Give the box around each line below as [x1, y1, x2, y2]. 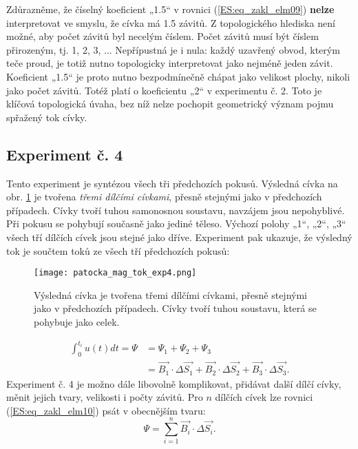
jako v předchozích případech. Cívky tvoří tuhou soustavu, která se [34, 301, 317, 315]
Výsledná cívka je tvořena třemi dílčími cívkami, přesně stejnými [34, 287, 307, 302]
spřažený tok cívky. [6, 109, 87, 124]
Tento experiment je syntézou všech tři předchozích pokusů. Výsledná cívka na [6, 176, 338, 190]
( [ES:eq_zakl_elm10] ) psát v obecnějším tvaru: [6, 403, 206, 417]
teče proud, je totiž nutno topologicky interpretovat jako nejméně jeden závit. [6, 56, 333, 70]
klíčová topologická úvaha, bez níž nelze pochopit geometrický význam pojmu [6, 96, 334, 111]
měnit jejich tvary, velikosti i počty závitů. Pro [6, 390, 203, 404]
